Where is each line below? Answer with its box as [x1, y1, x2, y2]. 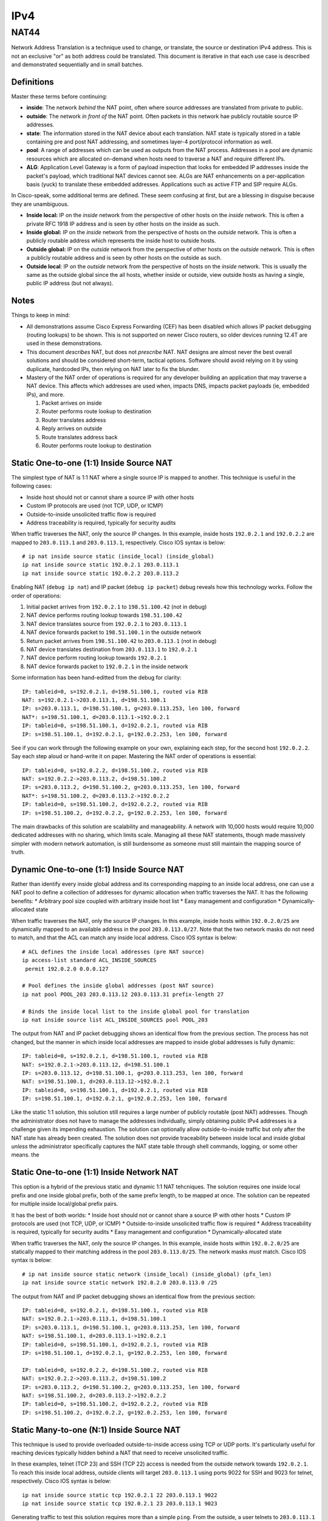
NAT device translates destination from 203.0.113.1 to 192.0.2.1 [26, 646, 197, 653]
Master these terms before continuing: [11, 93, 108, 100]
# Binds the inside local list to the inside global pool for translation [22, 1008, 250, 1015]
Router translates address [41, 416, 106, 423]
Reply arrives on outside [41, 425, 103, 432]
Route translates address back [41, 433, 118, 440]
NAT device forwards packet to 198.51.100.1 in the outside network [26, 628, 202, 636]
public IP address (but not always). [26, 280, 114, 287]
